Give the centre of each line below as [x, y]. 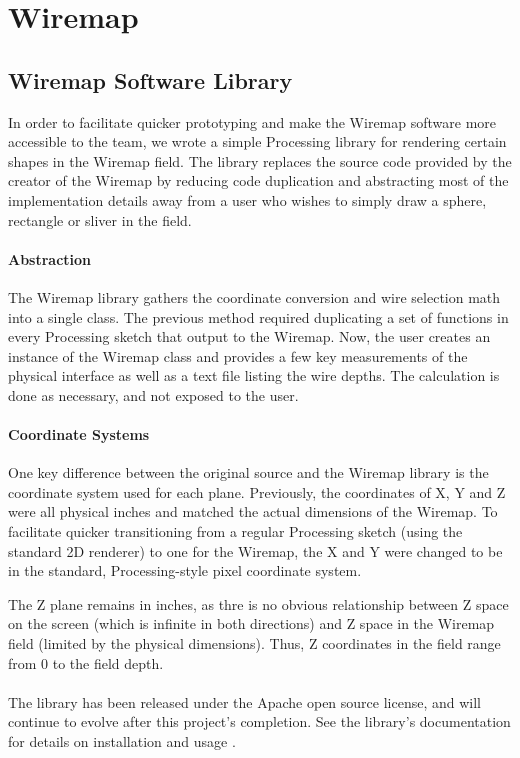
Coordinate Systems [79, 434]
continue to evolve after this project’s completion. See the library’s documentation [259, 721]
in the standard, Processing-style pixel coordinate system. [185, 570]
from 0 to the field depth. [86, 662]
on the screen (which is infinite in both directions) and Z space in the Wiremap [251, 623]
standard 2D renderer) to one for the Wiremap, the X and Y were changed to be [255, 550]
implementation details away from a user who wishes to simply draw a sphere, [247, 199]
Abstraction [50, 258]
